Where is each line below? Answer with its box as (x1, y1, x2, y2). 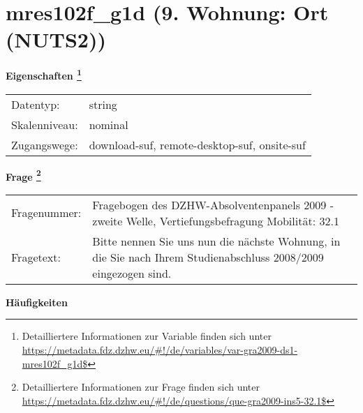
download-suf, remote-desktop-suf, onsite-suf (89, 136, 306, 153)
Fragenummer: (11, 204, 82, 221)
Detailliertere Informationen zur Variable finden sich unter (22, 329, 272, 343)
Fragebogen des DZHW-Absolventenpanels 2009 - (92, 196, 334, 213)
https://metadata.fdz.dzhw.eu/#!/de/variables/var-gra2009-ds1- (22, 343, 298, 356)
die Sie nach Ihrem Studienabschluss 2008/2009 (92, 248, 324, 265)
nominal (89, 116, 128, 133)
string (89, 96, 117, 112)
